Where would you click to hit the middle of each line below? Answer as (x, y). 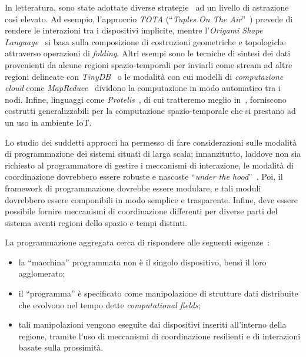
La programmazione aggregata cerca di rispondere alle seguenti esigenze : (137, 242)
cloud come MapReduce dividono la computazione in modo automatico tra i (143, 88)
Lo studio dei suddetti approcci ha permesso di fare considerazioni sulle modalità (151, 142)
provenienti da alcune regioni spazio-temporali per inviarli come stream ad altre (149, 64)
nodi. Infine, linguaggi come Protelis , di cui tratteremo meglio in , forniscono (146, 99)
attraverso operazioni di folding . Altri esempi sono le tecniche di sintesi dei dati (148, 53)
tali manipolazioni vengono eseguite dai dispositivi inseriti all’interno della (152, 324)
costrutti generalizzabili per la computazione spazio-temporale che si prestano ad (150, 111)
